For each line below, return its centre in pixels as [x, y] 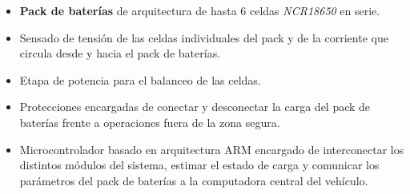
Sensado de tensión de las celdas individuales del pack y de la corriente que [204, 37]
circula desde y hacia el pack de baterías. [120, 53]
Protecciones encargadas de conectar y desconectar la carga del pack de [195, 107]
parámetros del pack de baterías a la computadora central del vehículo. [194, 180]
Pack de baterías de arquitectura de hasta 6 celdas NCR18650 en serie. [200, 10]
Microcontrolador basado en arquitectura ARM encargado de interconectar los [212, 149]
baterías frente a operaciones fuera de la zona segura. [150, 122]
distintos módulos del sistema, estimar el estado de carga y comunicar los [199, 165]
